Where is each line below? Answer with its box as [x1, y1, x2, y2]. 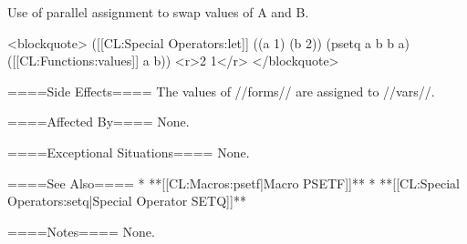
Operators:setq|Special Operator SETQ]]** [7, 191, 246, 210]
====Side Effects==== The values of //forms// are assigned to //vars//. [7, 81, 435, 100]
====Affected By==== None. [7, 112, 190, 131]
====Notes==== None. [7, 221, 155, 240]
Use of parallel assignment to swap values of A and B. [7, 3, 309, 21]
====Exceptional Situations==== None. [7, 142, 250, 161]
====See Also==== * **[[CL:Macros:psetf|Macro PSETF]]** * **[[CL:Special [7, 173, 460, 192]
